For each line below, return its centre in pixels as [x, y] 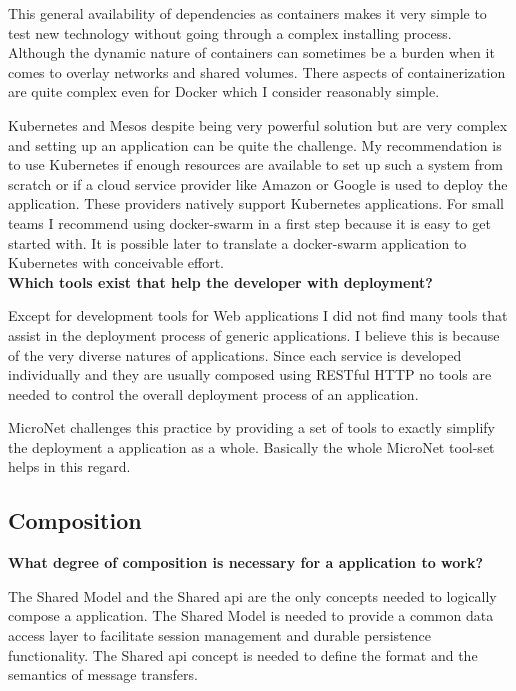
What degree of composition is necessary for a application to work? [246, 562]
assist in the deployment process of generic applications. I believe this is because [254, 334]
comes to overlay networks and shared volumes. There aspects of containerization [257, 71]
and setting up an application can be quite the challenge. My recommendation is [255, 144]
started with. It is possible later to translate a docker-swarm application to [237, 242]
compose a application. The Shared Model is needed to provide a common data [251, 615]
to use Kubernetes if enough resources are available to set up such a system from [256, 164]
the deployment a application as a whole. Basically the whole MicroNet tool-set [251, 446]
